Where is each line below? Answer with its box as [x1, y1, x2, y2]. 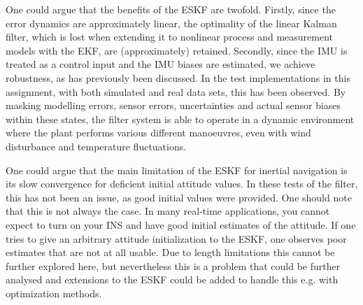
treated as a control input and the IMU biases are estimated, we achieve [6, 57, 315, 71]
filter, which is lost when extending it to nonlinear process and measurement [6, 29, 333, 44]
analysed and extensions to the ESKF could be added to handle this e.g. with [6, 272, 339, 287]
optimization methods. [6, 285, 102, 300]
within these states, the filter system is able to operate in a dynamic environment [6, 111, 355, 126]
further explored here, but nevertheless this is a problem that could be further [6, 258, 341, 273]
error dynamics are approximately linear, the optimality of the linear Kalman [6, 15, 337, 30]
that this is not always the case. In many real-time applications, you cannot [6, 204, 330, 218]
